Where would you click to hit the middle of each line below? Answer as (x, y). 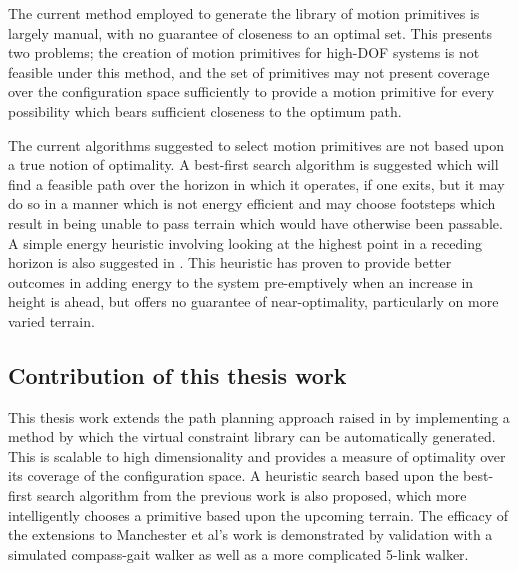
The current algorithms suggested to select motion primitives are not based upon (256, 144)
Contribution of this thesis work (177, 374)
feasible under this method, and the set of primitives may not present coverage (249, 71)
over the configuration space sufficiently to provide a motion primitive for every (251, 91)
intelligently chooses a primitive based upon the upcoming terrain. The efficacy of (258, 514)
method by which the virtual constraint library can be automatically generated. (252, 436)
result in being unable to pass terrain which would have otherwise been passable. (255, 222)
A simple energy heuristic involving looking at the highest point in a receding (245, 242)
